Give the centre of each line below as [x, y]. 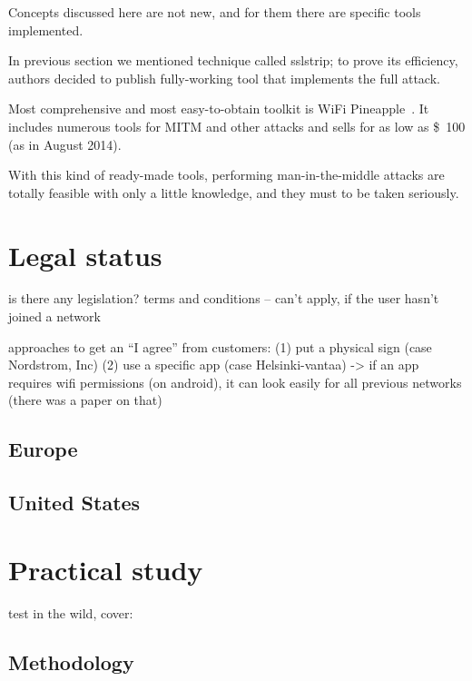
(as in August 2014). [65, 144]
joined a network [54, 316]
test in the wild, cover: [71, 612]
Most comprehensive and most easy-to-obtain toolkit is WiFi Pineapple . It [219, 109]
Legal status [85, 255]
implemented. [46, 30]
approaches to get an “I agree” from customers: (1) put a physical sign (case [220, 346]
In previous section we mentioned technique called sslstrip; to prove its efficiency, [233, 60]
